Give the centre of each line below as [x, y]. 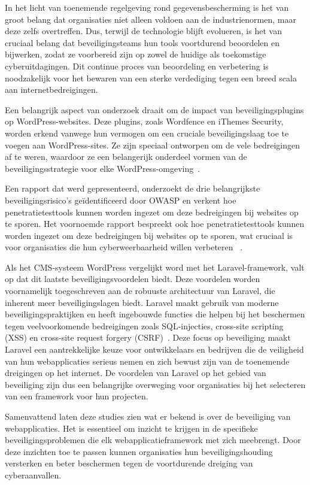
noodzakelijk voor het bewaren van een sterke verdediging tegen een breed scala [151, 78]
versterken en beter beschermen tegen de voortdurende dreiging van [129, 463]
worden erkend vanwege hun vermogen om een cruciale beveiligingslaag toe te [147, 133]
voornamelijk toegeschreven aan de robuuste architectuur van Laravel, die [140, 291]
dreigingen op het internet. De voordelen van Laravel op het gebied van [136, 373]
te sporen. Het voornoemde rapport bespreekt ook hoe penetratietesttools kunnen [155, 224]
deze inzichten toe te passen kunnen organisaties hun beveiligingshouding [139, 451]
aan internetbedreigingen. [51, 90]
